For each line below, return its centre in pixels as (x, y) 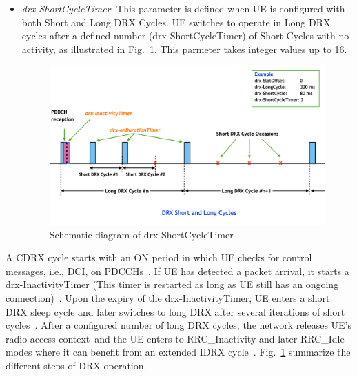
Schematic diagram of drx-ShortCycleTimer (141, 234)
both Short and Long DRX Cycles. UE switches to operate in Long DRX (176, 22)
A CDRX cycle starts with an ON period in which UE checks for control (159, 257)
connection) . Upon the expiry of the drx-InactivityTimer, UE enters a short (168, 297)
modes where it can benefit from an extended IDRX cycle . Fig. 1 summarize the (178, 352)
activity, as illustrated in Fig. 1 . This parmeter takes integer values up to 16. (184, 49)
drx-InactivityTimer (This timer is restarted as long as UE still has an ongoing (172, 284)
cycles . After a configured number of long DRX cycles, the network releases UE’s (179, 325)
